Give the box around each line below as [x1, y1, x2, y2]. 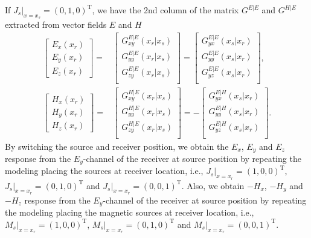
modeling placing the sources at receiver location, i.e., [5, 164, 204, 177]
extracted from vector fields [5, 18, 107, 31]
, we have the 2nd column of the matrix [92, 4, 239, 16]
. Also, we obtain [181, 179, 245, 191]
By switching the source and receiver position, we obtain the [5, 140, 229, 152]
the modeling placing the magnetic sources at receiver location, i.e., [5, 206, 254, 219]
